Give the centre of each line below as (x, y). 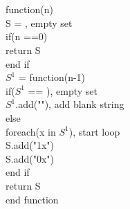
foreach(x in (31, 131)
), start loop (94, 131)
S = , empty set (39, 22)
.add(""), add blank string (70, 104)
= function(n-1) (52, 77)
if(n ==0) (27, 36)
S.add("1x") (30, 145)
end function (32, 199)
